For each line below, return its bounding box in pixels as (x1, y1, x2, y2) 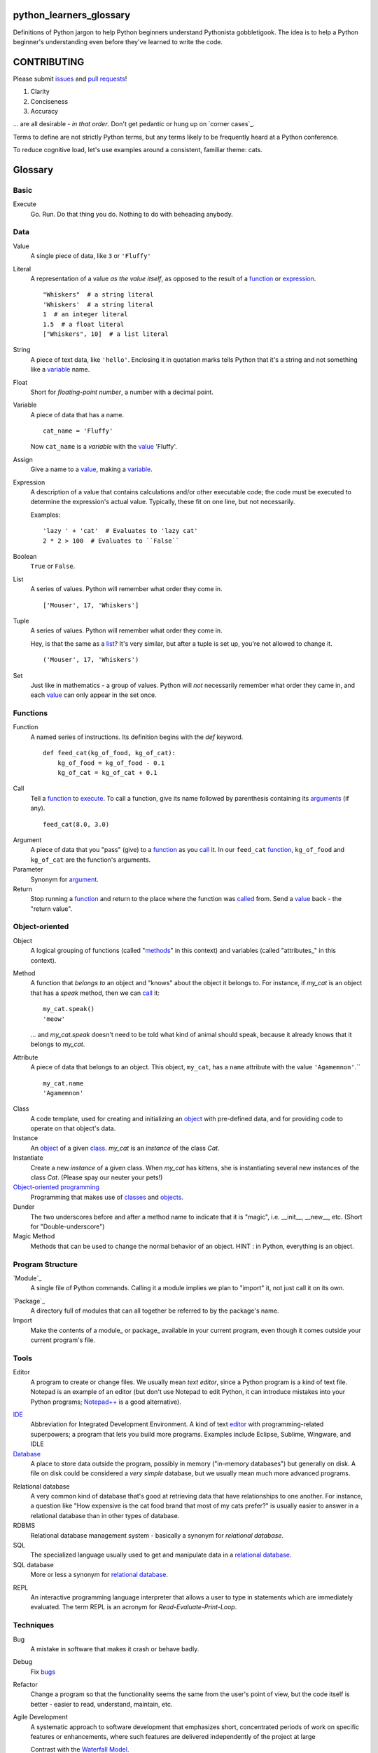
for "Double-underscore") (30, 1222, 105, 1231)
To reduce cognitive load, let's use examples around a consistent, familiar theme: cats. (13, 146, 262, 154)
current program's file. (30, 1336, 96, 1344)
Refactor (13, 1680, 38, 1689)
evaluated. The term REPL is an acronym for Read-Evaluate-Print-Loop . (30, 1603, 237, 1611)
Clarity (30, 88, 50, 96)
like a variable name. (30, 365, 90, 374)
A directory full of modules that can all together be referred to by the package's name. (30, 1306, 279, 1315)
